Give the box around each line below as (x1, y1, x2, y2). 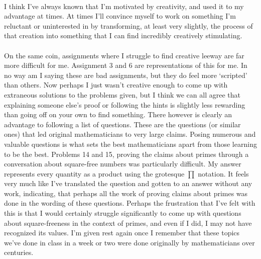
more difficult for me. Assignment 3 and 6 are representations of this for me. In (4, 60, 247, 70)
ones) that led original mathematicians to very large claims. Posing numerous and (4, 129, 256, 139)
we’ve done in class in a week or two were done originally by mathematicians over (4, 237, 255, 247)
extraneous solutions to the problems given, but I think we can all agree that (4, 89, 240, 100)
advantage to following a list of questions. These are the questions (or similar (4, 119, 241, 129)
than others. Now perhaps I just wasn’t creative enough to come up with (4, 79, 228, 90)
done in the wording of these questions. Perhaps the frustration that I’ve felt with (4, 198, 255, 208)
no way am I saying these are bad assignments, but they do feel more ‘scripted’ (4, 69, 247, 80)
